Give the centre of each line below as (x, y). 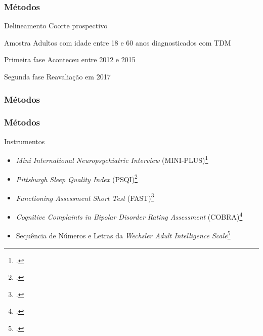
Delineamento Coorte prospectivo (56, 26)
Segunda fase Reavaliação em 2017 (57, 76)
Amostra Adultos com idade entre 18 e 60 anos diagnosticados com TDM (118, 42)
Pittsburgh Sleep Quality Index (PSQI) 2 (77, 178)
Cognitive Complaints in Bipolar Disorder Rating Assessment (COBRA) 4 (129, 216)
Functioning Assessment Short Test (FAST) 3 (85, 197)
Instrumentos (25, 141)
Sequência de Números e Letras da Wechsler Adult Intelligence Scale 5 (123, 235)
